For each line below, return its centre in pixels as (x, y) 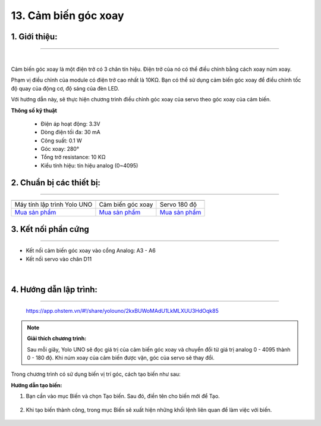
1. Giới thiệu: (34, 37)
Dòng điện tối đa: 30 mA (71, 132)
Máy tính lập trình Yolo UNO (53, 204)
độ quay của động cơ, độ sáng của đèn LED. (65, 88)
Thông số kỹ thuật (34, 110)
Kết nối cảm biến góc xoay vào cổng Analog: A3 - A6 (91, 251)
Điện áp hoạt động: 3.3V (70, 124)
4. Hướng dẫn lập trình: (54, 289)
